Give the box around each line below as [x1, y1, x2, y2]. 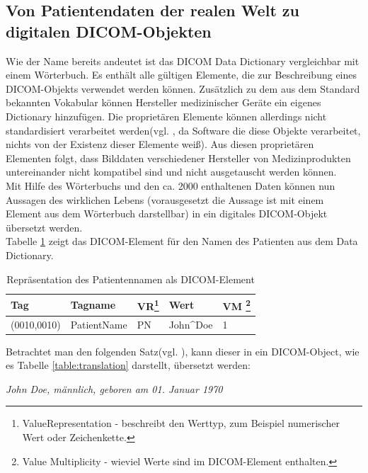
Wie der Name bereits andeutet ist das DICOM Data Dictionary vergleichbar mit [6, 53, 360, 68]
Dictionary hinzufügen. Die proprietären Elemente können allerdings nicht [6, 108, 327, 123]
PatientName [70, 317, 127, 331]
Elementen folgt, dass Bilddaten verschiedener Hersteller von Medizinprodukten [6, 150, 351, 165]
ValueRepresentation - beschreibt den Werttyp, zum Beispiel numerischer [22, 416, 340, 431]
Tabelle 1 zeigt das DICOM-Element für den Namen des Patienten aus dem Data [6, 234, 358, 249]
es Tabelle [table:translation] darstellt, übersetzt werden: [6, 358, 251, 372]
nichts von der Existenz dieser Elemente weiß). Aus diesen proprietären [6, 137, 314, 152]
